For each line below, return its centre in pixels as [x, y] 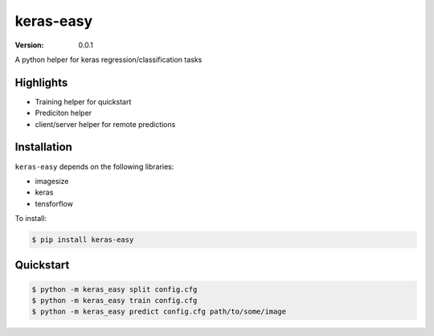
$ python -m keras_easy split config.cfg [115, 289]
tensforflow [54, 203]
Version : [29, 45]
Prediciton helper [63, 113]
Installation [43, 148]
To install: [31, 219]
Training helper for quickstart [83, 101]
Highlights [41, 82]
